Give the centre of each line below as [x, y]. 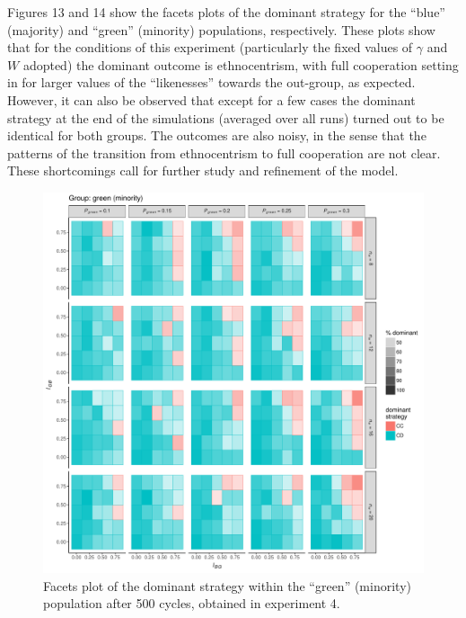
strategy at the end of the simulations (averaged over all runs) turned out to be [226, 117]
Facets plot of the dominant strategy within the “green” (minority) [227, 585]
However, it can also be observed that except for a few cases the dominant [211, 99]
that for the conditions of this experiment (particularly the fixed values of [210, 47]
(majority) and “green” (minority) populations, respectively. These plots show [221, 29]
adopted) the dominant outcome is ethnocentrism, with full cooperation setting [241, 64]
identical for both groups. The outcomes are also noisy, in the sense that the [217, 135]
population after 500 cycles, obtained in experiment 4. [192, 603]
